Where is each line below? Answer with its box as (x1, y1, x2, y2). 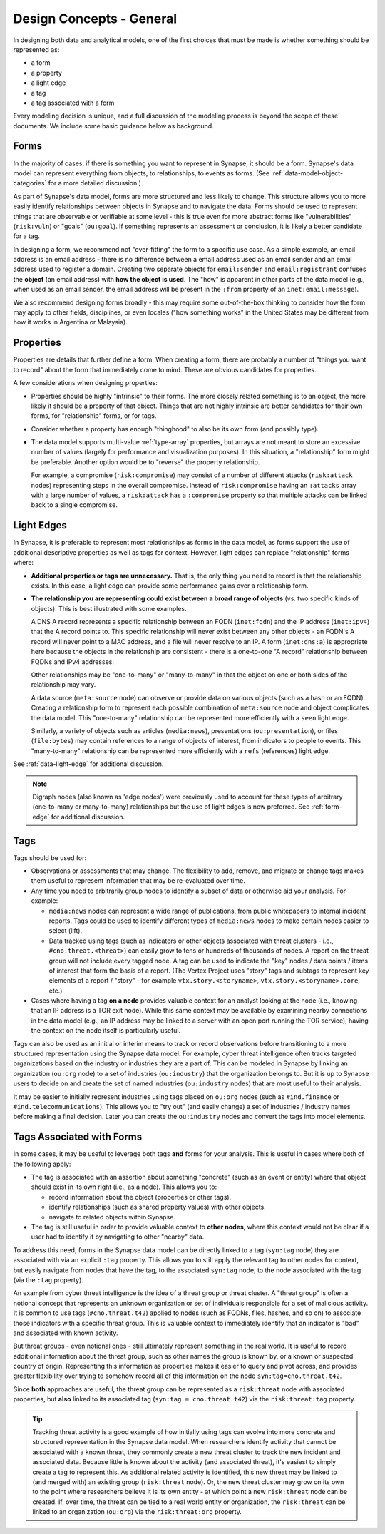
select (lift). (48, 926, 82, 935)
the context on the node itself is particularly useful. (31, 1026, 181, 1035)
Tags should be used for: (13, 853, 87, 862)
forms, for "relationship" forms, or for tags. (31, 411, 157, 420)
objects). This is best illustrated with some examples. (31, 604, 187, 613)
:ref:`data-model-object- (271, 168, 344, 178)
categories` (13, 179, 47, 188)
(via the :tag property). (13, 1275, 83, 1284)
